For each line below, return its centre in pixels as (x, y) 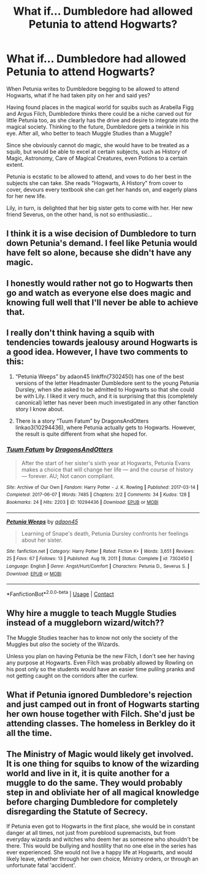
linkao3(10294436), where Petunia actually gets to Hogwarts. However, (105, 427)
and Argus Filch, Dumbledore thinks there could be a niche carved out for (99, 113)
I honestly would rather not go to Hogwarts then (100, 283)
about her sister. (42, 540)
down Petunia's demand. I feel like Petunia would (102, 243)
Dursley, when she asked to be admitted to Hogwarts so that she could (105, 389)
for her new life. (26, 196)
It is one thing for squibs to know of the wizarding (103, 763)
